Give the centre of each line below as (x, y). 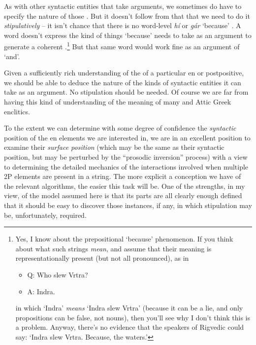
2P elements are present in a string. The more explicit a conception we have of (123, 176)
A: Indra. (41, 291)
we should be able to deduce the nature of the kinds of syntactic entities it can (123, 82)
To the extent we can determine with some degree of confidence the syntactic (120, 128)
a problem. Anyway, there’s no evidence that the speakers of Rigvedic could (130, 327)
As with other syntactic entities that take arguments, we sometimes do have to (123, 6)
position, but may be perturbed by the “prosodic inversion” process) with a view (126, 156)
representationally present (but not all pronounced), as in (102, 258)
